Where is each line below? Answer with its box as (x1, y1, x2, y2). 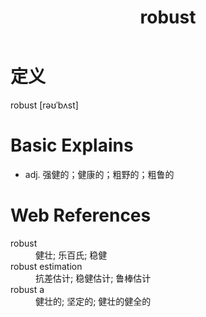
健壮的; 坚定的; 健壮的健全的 (35, 295, 152, 307)
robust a (10, 283, 45, 295)
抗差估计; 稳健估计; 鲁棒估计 (35, 272, 152, 284)
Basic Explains (10, 134, 134, 157)
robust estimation (10, 260, 83, 272)
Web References (10, 204, 152, 227)
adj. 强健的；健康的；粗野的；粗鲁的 (24, 168, 175, 180)
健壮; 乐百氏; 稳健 (35, 249, 108, 261)
